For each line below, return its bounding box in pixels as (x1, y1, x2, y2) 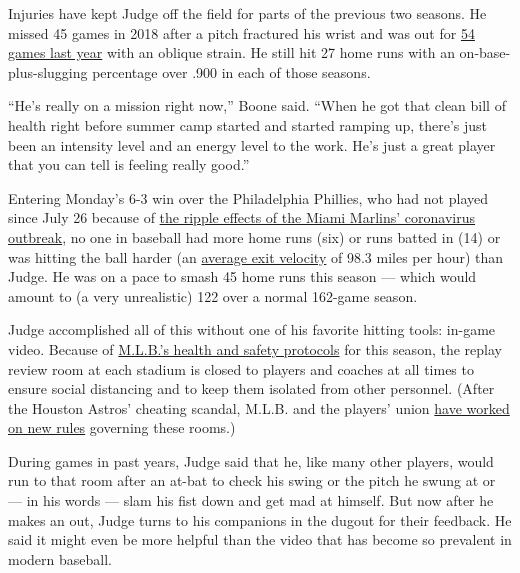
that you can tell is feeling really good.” (8, 154, 250, 175)
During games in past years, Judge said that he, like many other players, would (8, 450, 494, 471)
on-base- (459, 42, 511, 63)
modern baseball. (8, 548, 112, 569)
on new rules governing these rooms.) (8, 417, 236, 438)
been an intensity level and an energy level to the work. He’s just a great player (8, 134, 496, 155)
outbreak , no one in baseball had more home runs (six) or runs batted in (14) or (8, 226, 501, 247)
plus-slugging (8, 61, 88, 82)
